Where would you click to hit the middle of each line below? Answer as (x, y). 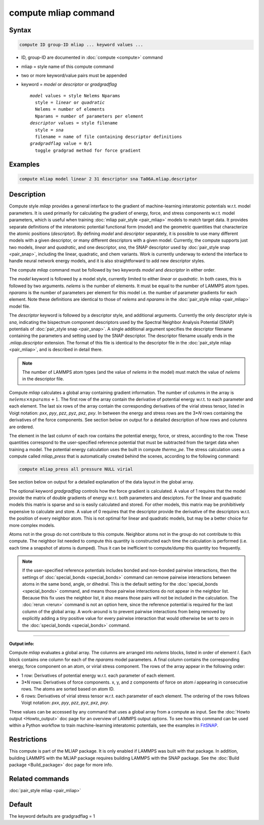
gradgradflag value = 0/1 (61, 144)
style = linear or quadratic (70, 103)
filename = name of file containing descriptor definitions (109, 137)
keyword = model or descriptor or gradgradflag (69, 84)
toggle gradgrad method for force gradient (88, 150)
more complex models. (32, 525)
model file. (20, 306)
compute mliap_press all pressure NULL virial (76, 469)
